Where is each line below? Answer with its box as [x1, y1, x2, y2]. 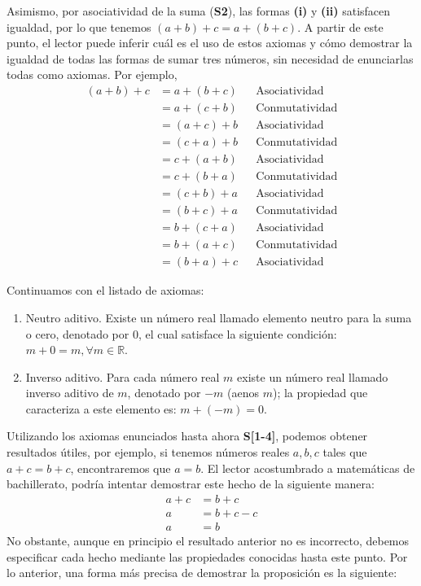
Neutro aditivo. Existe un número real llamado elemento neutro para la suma [25, 308, 412, 326]
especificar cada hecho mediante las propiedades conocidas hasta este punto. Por [7, 548, 408, 565]
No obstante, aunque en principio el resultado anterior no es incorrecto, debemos [7, 531, 410, 549]
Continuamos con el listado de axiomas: [7, 282, 204, 299]
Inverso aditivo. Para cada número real [25, 368, 220, 385]
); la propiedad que [272, 384, 368, 401]
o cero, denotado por [25, 325, 129, 342]
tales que [322, 444, 367, 461]
